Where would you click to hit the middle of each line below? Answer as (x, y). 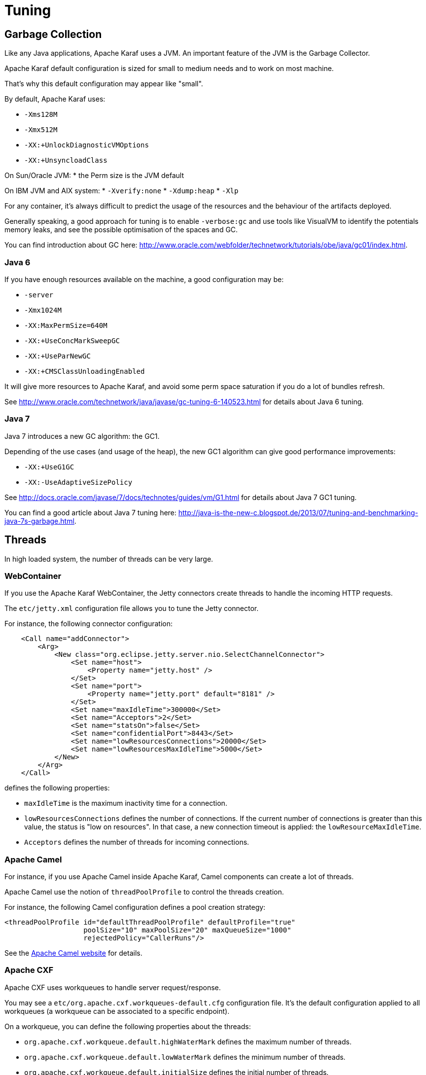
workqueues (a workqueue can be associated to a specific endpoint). (117, 1011)
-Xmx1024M (43, 310)
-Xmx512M (41, 130)
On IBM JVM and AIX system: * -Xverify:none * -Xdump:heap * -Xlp (122, 191)
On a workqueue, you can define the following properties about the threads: (128, 1026)
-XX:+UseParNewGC (57, 356)
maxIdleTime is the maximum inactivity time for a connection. (126, 803)
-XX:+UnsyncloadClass (66, 161)
